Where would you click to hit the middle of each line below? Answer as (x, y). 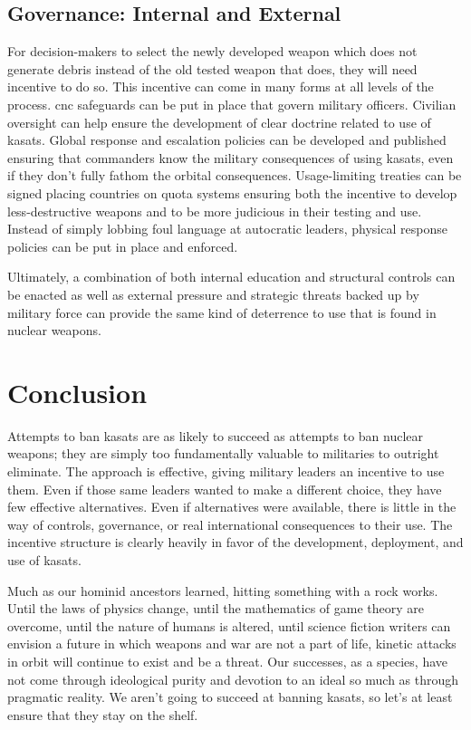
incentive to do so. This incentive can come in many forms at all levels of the (221, 86)
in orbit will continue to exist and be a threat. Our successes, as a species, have (228, 661)
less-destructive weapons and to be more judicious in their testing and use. (215, 211)
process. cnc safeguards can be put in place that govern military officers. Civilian (232, 104)
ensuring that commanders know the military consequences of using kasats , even (231, 157)
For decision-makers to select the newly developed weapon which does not (212, 51)
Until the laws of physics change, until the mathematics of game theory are (216, 608)
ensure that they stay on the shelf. (103, 714)
